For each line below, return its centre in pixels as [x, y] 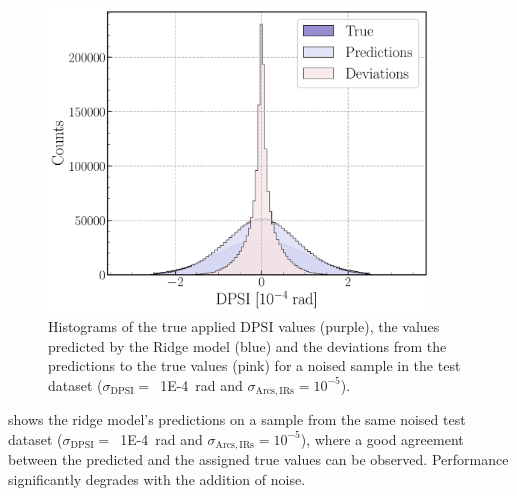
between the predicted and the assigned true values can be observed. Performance [258, 459]
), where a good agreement [382, 438]
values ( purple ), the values [359, 326]
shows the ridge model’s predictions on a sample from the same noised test [237, 419]
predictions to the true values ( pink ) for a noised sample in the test [254, 365]
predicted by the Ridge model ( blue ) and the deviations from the [247, 345]
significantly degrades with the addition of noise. [157, 478]
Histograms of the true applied [142, 326]
